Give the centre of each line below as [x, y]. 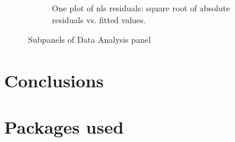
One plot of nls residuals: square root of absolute [141, 8]
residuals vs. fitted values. [99, 19]
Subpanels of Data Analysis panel [89, 40]
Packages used [64, 127]
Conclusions [54, 80]
